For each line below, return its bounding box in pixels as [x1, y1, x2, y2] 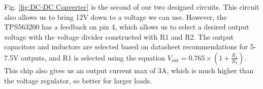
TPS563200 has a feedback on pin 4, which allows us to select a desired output [4, 21, 249, 32]
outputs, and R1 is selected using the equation [21, 52, 166, 63]
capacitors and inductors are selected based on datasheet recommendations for [4, 41, 248, 52]
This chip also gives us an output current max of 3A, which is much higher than [4, 65, 254, 75]
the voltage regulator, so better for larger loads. [4, 75, 152, 85]
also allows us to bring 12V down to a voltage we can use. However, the [4, 11, 227, 22]
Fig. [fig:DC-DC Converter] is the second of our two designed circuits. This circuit [4, 2, 259, 12]
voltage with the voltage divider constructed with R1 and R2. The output [4, 31, 234, 42]
